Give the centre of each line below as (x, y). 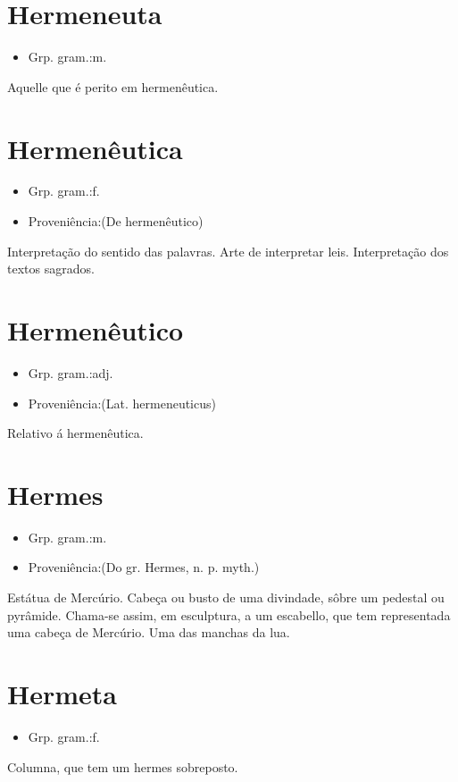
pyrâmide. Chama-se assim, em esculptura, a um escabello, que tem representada (229, 614)
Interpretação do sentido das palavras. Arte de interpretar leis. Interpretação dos (228, 251)
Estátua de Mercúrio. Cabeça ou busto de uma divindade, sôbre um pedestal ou (226, 597)
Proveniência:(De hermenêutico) (116, 221)
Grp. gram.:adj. (71, 372)
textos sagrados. (51, 269)
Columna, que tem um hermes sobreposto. (123, 766)
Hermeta (62, 694)
